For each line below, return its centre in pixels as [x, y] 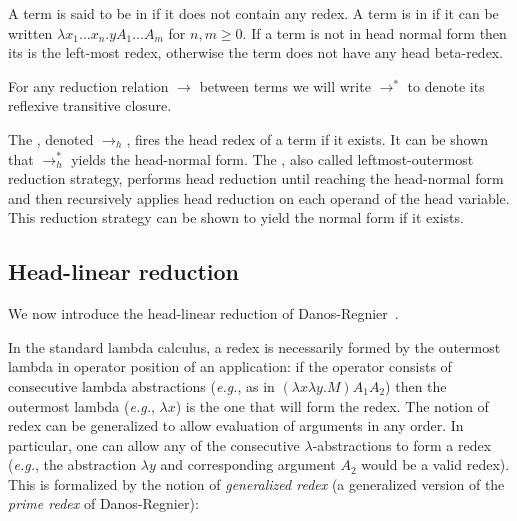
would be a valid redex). [435, 464]
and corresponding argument [248, 464]
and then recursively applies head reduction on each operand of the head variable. [259, 197]
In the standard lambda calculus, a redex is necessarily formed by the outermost [254, 346]
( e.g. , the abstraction [72, 464]
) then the [416, 385]
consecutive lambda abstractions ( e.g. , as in [141, 385]
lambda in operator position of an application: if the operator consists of [230, 366]
